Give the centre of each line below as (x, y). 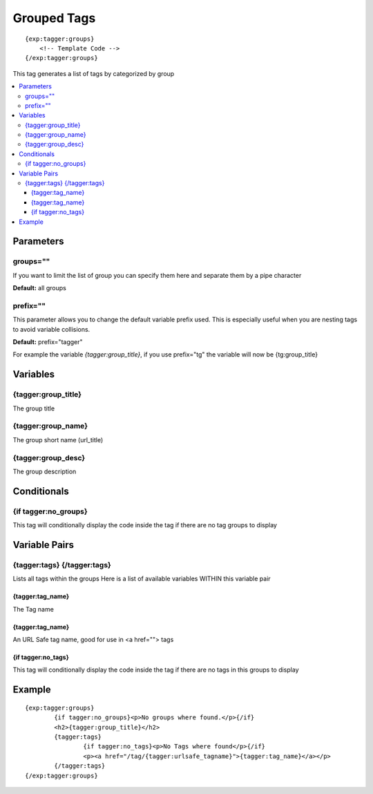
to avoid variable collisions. (51, 329)
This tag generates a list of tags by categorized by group (94, 73)
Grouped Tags (54, 18)
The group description (45, 471)
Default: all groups (40, 288)
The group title (34, 408)
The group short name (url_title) (58, 439)
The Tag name (34, 609)
